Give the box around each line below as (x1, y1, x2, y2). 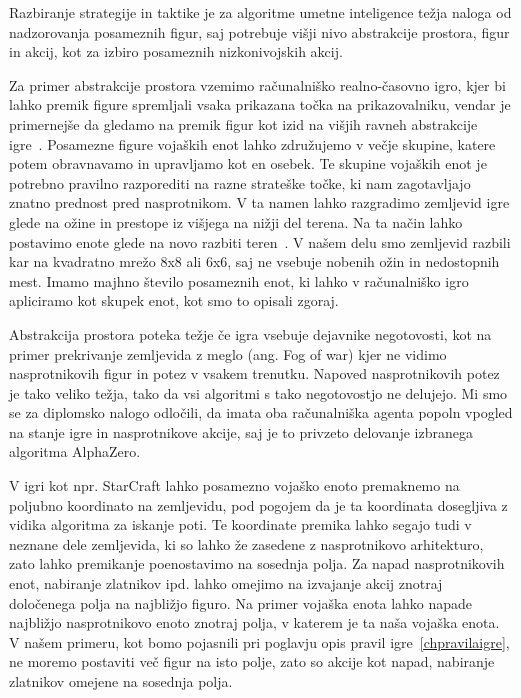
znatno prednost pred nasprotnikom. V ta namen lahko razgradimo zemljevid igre (9, 192, 510, 213)
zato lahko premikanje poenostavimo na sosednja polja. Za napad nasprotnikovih (9, 553, 505, 574)
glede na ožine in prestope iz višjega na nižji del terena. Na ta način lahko (9, 211, 463, 232)
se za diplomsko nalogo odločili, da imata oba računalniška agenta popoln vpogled (9, 402, 513, 423)
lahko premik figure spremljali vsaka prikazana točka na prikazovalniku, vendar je (9, 94, 511, 115)
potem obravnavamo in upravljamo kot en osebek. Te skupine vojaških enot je (9, 153, 487, 174)
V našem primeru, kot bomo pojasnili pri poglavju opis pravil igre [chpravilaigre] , (9, 631, 510, 652)
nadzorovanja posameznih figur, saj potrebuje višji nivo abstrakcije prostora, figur (9, 21, 510, 42)
